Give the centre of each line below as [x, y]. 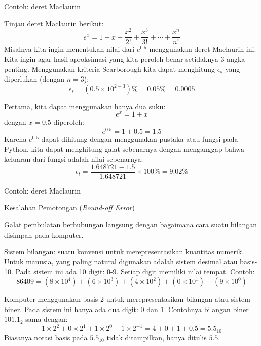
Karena [15, 139]
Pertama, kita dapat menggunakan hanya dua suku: [85, 106]
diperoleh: [69, 122]
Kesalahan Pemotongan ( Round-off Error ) [69, 207]
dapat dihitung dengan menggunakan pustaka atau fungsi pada [140, 139]
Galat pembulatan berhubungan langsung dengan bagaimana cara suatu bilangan [130, 225]
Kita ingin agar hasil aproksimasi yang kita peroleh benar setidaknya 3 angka [125, 59]
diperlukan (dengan [34, 79]
